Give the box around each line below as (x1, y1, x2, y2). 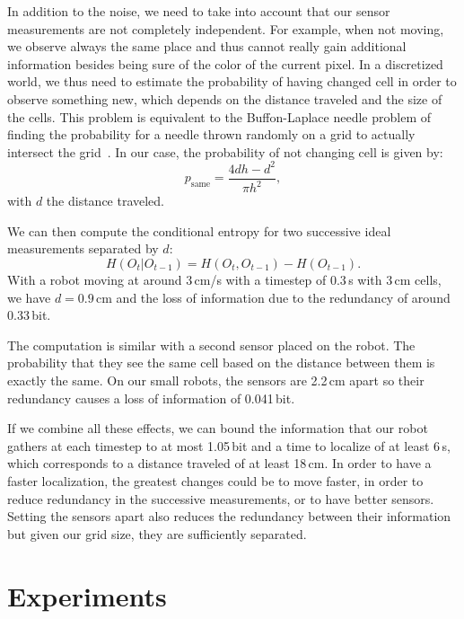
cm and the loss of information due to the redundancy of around (96, 287, 451, 306)
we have (7, 287, 51, 306)
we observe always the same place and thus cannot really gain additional (7, 37, 407, 56)
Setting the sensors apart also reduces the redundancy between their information (7, 507, 451, 526)
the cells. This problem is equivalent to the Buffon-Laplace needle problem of (7, 107, 431, 126)
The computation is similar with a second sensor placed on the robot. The (7, 335, 416, 354)
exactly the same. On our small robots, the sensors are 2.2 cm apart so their (7, 371, 425, 389)
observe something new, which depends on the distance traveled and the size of (7, 89, 442, 108)
